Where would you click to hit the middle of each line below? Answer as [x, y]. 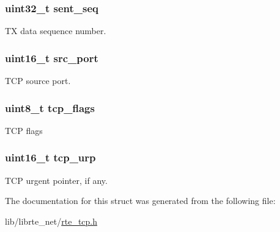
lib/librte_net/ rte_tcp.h [51, 221]
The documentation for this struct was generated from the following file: [140, 201]
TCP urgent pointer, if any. [56, 180]
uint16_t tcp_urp [50, 157]
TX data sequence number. [56, 31]
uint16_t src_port [52, 58]
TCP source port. [38, 81]
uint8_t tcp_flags [50, 107]
